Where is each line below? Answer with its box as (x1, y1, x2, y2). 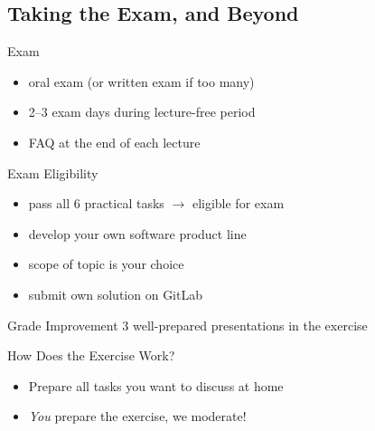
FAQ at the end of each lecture (28, 132, 201, 151)
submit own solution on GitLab (28, 284, 202, 303)
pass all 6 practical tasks (28, 194, 164, 213)
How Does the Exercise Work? (7, 346, 175, 365)
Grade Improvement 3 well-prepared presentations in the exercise (7, 315, 368, 334)
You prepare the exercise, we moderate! (28, 407, 247, 426)
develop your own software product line (28, 224, 247, 243)
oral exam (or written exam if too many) (28, 72, 255, 91)
